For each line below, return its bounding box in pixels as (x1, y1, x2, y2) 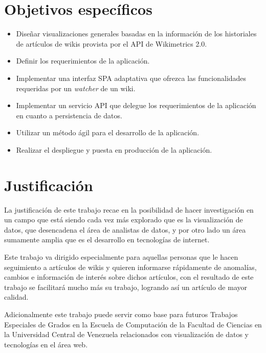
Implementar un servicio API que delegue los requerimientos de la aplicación (16, 100, 256, 111)
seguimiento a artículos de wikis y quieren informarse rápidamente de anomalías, (4, 261, 257, 272)
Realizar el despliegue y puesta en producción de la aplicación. (16, 144, 212, 155)
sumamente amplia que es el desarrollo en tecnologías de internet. (4, 234, 210, 245)
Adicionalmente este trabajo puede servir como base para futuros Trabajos (4, 308, 238, 319)
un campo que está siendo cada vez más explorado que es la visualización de (4, 214, 243, 225)
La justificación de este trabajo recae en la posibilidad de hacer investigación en (4, 204, 254, 215)
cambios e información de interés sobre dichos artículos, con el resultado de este (4, 272, 254, 282)
